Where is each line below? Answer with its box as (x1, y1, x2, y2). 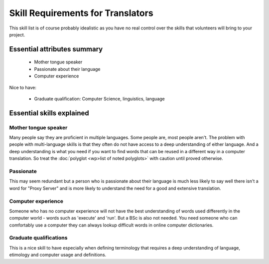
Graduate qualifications (9, 235, 68, 242)
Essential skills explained (9, 109, 89, 117)
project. (9, 31, 25, 37)
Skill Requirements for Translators (9, 7, 154, 18)
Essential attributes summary (9, 45, 103, 53)
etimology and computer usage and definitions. (9, 252, 107, 258)
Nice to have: (9, 84, 37, 90)
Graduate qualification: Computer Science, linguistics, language (34, 95, 165, 102)
